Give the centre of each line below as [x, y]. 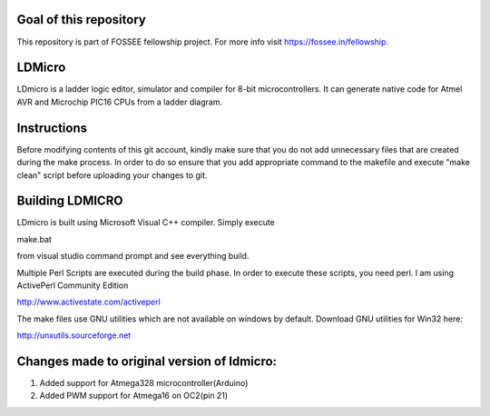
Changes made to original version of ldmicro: [147, 361]
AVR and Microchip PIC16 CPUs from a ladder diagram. [119, 102]
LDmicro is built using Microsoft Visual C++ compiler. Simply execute [146, 223]
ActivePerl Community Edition [73, 285]
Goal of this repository [82, 20]
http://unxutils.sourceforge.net [74, 335]
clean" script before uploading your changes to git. [112, 175]
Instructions [52, 128]
